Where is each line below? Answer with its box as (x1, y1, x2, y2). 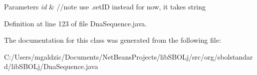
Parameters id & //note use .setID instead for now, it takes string (4, 1, 206, 11)
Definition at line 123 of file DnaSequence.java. (4, 18, 147, 28)
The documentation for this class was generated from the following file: (4, 35, 221, 45)
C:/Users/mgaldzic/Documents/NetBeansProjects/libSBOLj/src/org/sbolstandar (4, 51, 253, 62)
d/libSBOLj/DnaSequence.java (4, 61, 98, 72)
